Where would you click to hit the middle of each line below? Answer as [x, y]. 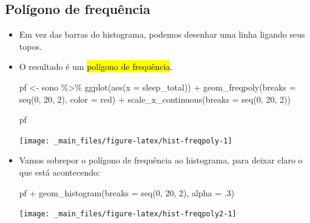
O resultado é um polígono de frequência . [96, 67]
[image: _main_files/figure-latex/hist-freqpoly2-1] [128, 214]
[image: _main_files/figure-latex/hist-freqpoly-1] [126, 141]
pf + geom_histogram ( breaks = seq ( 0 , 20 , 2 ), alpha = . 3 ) [127, 192]
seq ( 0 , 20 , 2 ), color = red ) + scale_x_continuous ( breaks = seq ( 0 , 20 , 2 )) [155, 99]
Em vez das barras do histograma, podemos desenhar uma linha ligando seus [162, 34]
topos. [30, 46]
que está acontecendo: [59, 172]
